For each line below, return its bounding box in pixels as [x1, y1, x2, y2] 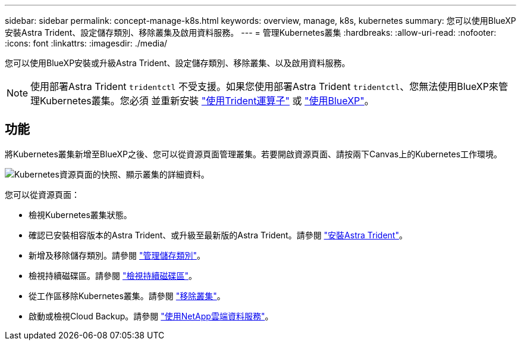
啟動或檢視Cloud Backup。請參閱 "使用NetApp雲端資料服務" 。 [29, 310, 274, 321]
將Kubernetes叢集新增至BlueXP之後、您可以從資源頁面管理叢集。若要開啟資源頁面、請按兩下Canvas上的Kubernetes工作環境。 [5, 148, 503, 159]
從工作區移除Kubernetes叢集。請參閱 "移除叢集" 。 [29, 290, 225, 301]
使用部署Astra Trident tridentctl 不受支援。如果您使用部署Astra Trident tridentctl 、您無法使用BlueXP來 [30, 80, 499, 92]
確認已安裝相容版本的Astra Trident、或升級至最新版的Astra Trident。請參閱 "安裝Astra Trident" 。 [29, 229, 407, 240]
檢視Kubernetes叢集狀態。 [29, 209, 132, 220]
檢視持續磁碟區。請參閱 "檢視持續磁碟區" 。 [29, 270, 197, 281]
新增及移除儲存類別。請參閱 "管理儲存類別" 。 [29, 250, 205, 260]
